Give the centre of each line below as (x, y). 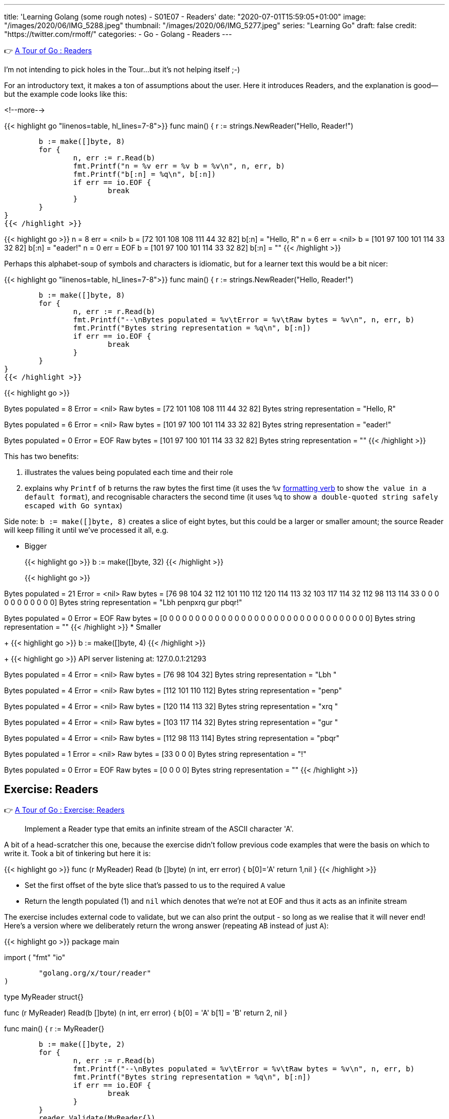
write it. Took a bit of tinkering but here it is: (77, 853)
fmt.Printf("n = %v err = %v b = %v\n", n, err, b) (179, 166)
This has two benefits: (42, 456)
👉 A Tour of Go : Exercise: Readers (64, 810)
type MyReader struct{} (44, 997)
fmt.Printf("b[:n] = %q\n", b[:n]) (145, 174)
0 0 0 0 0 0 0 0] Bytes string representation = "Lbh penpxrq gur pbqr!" (123, 602)
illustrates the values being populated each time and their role (129, 472)
